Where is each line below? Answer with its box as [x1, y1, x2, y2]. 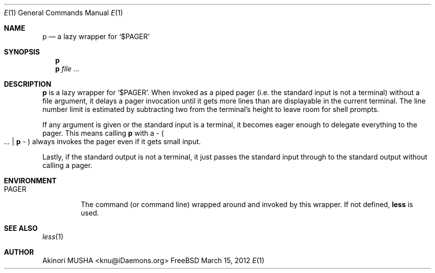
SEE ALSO [4, 224, 38, 232]
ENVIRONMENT [4, 176, 57, 185]
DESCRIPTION [4, 80, 52, 88]
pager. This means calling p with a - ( [42, 129, 164, 137]
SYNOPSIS [4, 48, 40, 56]
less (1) [42, 232, 64, 241]
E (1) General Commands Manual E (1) [4, 8, 123, 17]
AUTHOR [4, 248, 34, 256]
